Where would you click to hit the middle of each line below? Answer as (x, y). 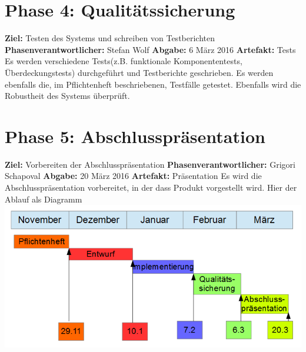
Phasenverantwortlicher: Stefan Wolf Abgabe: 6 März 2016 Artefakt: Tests (150, 49)
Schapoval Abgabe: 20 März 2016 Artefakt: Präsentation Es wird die (133, 176)
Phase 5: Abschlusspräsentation (135, 136)
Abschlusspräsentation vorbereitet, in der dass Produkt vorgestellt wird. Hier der (151, 187)
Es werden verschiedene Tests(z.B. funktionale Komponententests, (124, 61)
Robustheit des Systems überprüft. (67, 96)
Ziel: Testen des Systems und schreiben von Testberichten (110, 38)
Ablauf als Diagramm (44, 199)
